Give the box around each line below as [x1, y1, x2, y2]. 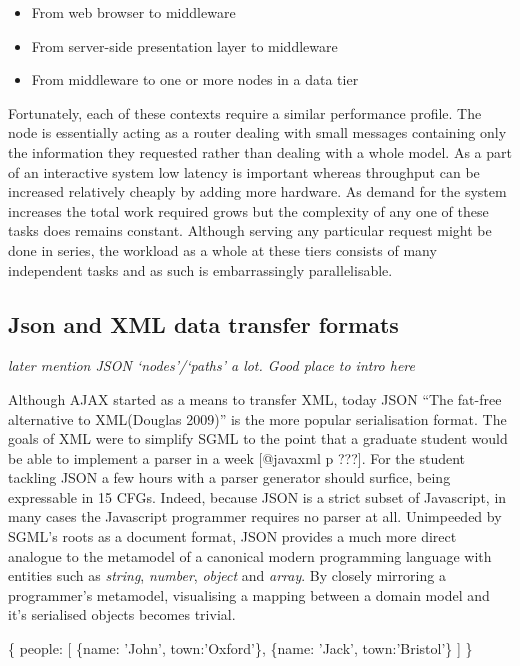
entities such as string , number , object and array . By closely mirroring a [8, 565, 446, 586]
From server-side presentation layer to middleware [31, 35, 338, 56]
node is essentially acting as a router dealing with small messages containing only [8, 122, 507, 143]
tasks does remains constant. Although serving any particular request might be [8, 220, 492, 241]
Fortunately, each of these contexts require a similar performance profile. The [8, 102, 482, 123]
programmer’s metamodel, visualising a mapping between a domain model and [8, 584, 490, 605]
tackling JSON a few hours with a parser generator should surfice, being [8, 467, 451, 488]
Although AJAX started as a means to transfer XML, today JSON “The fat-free [8, 388, 502, 409]
